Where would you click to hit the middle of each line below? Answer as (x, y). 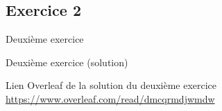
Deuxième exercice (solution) (67, 62)
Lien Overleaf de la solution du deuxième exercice (111, 85)
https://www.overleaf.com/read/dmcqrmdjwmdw (110, 98)
